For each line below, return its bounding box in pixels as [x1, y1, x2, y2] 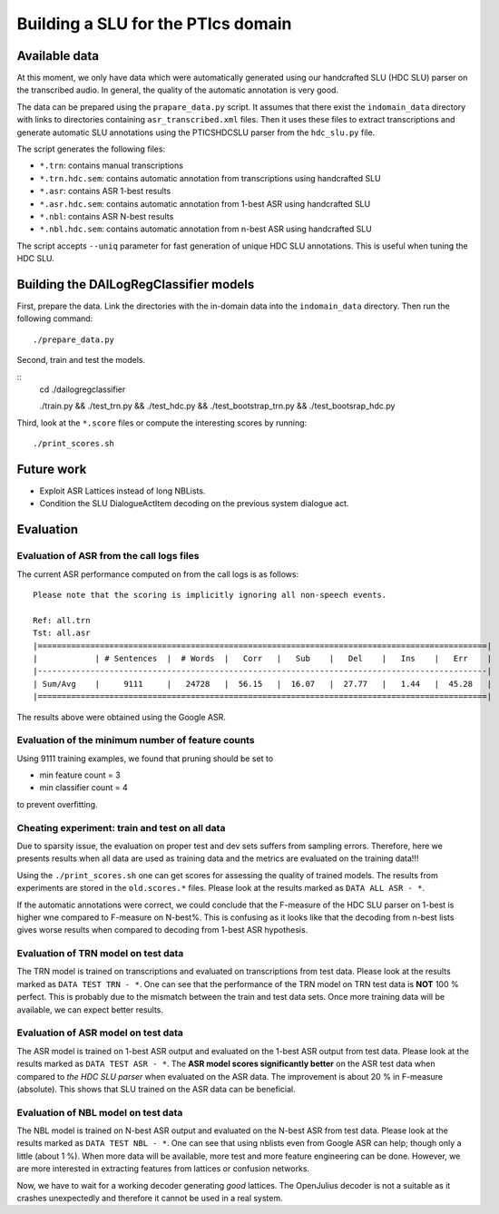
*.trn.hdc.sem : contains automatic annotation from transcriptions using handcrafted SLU [39, 172, 381, 183]
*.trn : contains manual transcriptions [39, 160, 183, 171]
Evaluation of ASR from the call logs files [16, 550, 200, 563]
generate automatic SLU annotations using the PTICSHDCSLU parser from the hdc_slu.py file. [16, 127, 376, 138]
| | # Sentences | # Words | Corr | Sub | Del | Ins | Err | [33, 653, 493, 663]
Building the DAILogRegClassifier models [16, 277, 255, 292]
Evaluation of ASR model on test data [16, 1026, 183, 1039]
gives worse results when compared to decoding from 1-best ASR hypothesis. [16, 925, 308, 935]
